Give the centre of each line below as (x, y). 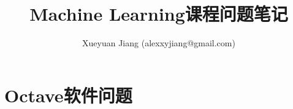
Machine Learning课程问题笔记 (159, 14)
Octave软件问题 (68, 95)
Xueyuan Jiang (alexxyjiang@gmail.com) (159, 43)
